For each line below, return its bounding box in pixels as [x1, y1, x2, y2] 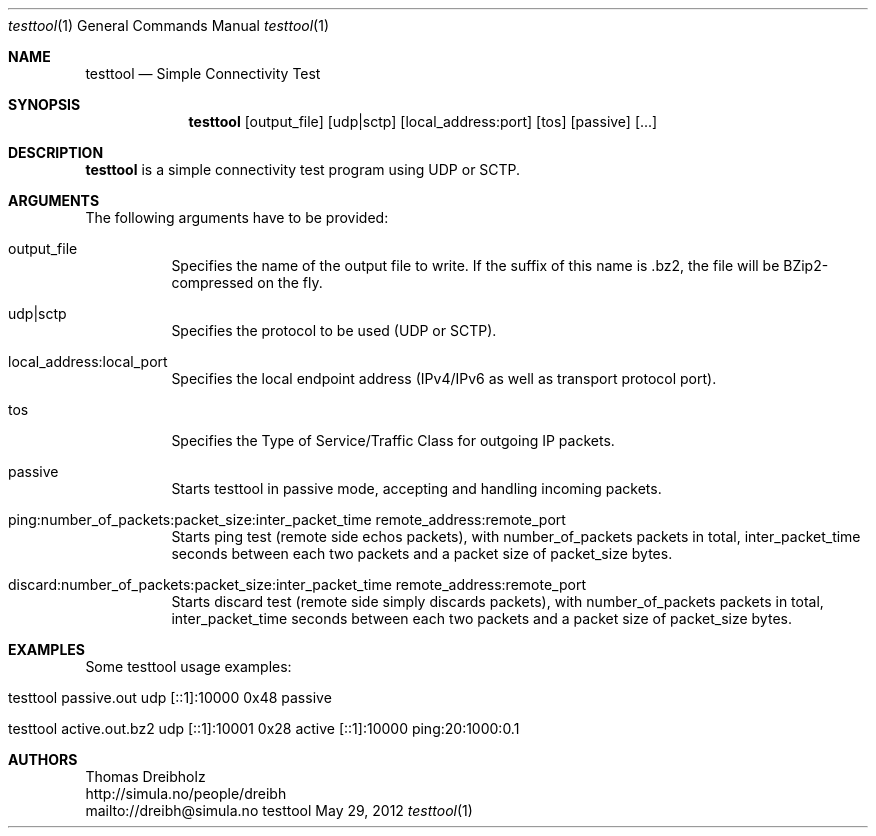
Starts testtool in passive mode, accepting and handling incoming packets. [171, 480, 662, 497]
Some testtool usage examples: [85, 658, 292, 675]
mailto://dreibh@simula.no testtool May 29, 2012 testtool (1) [85, 802, 473, 819]
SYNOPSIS [8, 96, 81, 113]
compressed [171, 274, 254, 291]
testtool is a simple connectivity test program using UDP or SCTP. [85, 161, 521, 178]
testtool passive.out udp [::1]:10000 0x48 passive [8, 689, 332, 706]
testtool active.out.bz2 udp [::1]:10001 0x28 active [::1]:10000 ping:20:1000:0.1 [8, 720, 520, 737]
